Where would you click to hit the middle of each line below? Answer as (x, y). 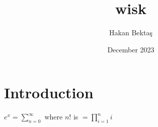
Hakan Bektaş (131, 33)
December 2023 (131, 49)
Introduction (49, 92)
